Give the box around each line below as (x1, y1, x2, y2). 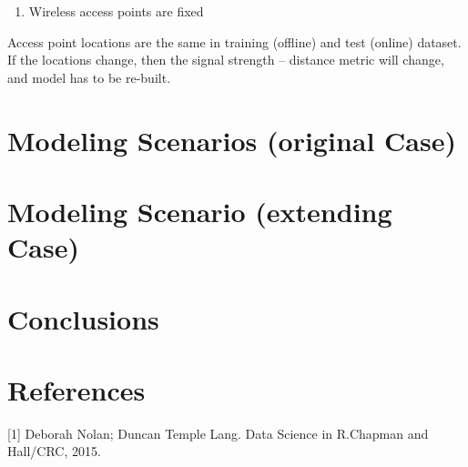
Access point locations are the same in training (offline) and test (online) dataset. (7, 32, 462, 51)
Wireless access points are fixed (28, 2, 204, 20)
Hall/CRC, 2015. (7, 442, 101, 461)
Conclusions (7, 299, 159, 337)
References (7, 371, 146, 408)
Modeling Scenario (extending (7, 192, 392, 229)
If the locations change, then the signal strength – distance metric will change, (7, 50, 444, 69)
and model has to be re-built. (7, 67, 171, 86)
